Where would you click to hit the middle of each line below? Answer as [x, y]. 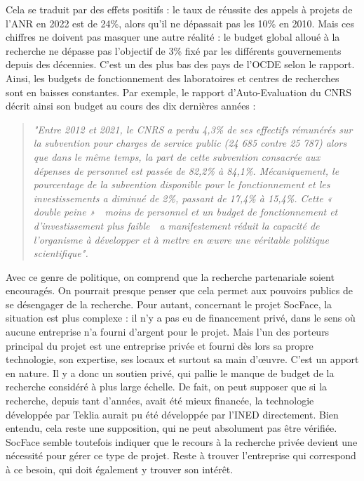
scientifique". [61, 253]
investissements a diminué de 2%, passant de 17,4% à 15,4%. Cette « [183, 198]
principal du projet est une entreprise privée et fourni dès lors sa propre [160, 345]
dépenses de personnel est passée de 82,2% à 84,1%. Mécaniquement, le [186, 170]
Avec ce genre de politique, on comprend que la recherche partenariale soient [170, 276]
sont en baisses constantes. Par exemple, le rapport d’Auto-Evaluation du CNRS [179, 92]
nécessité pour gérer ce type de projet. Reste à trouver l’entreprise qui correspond [181, 455]
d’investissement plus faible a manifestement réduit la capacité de [176, 225]
